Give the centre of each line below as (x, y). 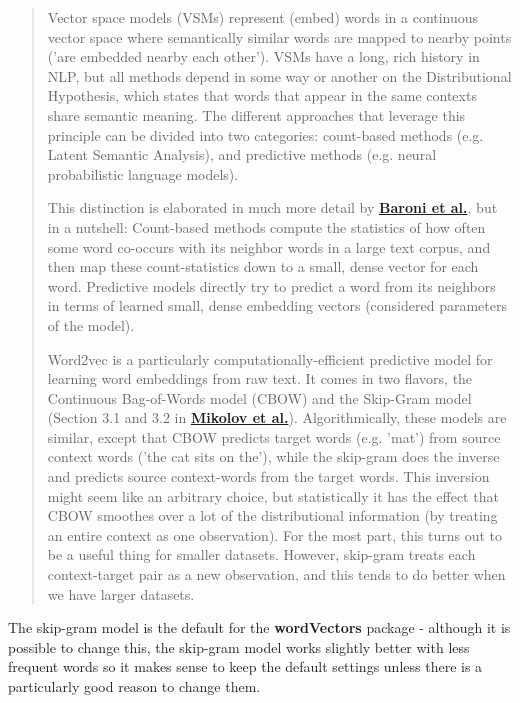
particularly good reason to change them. (134, 686)
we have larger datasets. (121, 593)
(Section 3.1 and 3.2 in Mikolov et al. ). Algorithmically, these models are (277, 417)
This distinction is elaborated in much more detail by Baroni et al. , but (272, 207)
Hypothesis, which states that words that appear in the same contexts (262, 95)
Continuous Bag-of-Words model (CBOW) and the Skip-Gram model (259, 397)
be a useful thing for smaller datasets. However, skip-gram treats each (261, 554)
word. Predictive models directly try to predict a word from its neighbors (271, 285)
